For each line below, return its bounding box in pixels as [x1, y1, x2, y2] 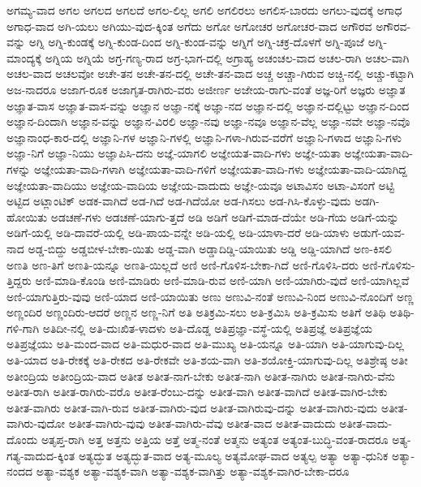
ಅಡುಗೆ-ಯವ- [353, 224, 406, 241]
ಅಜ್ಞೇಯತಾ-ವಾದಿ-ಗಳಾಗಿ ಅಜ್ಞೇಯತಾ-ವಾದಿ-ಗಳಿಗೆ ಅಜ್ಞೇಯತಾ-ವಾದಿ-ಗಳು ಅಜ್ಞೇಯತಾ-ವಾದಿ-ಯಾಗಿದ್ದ [33, 160, 407, 177]
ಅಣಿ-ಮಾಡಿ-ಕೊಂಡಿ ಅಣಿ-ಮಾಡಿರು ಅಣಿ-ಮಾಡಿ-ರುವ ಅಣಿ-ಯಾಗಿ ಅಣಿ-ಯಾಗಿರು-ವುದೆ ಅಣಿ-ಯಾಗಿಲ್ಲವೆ [35, 272, 410, 289]
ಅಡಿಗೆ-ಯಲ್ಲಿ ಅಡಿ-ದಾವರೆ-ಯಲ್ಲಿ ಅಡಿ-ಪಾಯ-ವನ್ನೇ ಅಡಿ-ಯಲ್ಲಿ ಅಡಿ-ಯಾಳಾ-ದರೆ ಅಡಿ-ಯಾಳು [6, 224, 350, 241]
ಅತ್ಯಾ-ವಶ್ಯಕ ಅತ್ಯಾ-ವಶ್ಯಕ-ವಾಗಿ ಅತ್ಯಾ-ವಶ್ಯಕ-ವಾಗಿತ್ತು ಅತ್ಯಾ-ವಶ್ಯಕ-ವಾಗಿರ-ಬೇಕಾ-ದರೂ [36, 463, 350, 480]
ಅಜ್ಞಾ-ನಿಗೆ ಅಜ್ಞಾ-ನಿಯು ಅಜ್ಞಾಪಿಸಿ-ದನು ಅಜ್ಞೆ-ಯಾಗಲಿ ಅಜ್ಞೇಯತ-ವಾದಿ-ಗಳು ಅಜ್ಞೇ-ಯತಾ [6, 144, 341, 162]
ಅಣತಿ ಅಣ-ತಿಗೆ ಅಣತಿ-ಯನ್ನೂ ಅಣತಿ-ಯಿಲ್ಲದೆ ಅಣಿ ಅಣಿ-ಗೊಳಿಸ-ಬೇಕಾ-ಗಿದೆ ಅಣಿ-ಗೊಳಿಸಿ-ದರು [6, 256, 359, 273]
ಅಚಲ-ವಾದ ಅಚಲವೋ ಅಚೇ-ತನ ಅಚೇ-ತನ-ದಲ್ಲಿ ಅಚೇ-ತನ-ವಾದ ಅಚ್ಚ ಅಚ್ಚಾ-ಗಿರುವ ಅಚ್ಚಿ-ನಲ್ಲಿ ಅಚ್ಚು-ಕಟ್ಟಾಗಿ [6, 65, 414, 82]
